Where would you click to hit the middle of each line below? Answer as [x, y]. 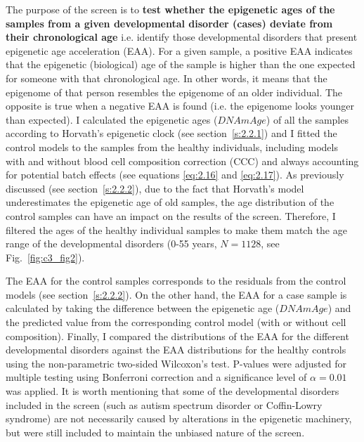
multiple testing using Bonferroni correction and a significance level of [156, 377]
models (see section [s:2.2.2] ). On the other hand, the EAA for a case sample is [176, 294]
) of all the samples [307, 119]
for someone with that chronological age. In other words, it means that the [167, 78]
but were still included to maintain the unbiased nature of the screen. [155, 432]
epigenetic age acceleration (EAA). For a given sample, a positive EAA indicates [179, 50]
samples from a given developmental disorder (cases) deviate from [169, 23]
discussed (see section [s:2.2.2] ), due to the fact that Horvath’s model [155, 188]
